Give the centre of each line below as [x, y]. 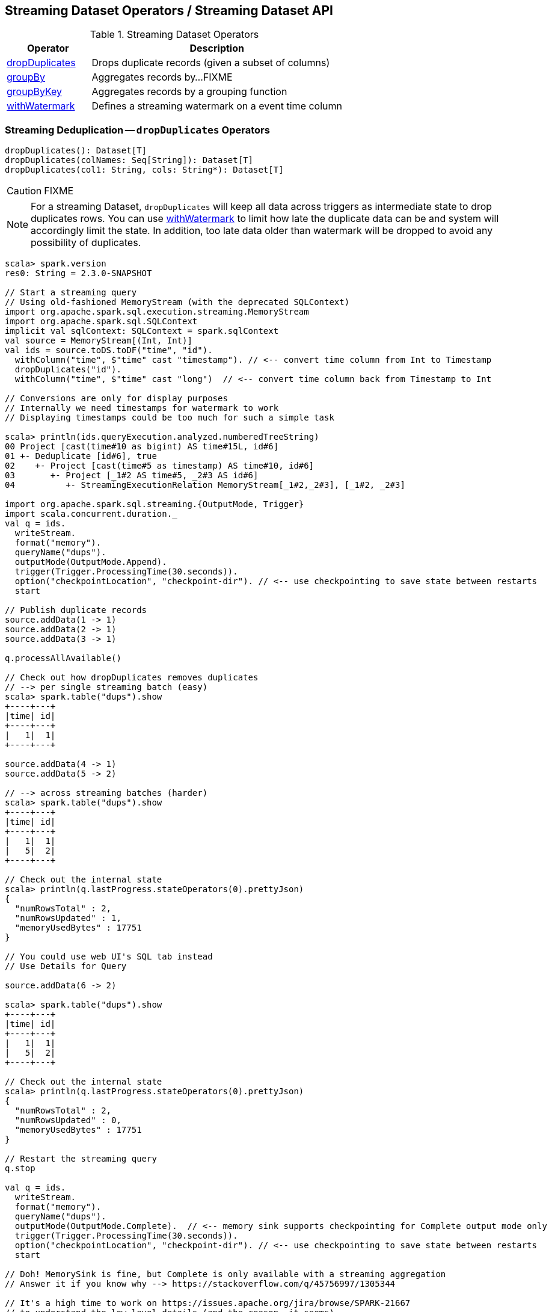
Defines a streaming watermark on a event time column [217, 106]
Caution [24, 191]
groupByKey [35, 92]
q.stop [20, 1169]
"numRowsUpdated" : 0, [68, 1120]
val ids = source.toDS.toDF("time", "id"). [109, 350]
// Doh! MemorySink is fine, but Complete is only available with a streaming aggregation [225, 1274]
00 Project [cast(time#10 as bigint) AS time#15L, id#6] [142, 447]
